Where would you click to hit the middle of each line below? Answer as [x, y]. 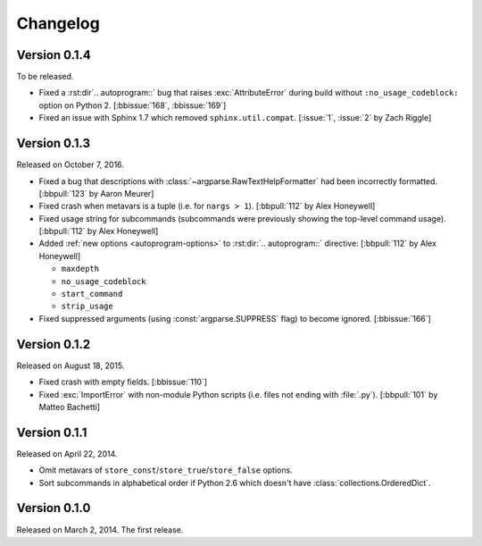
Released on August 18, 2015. [71, 365]
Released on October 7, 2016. [71, 164]
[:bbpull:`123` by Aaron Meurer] [96, 193]
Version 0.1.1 [52, 432]
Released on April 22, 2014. [67, 454]
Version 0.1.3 [54, 143]
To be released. [45, 77]
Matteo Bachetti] [70, 407]
